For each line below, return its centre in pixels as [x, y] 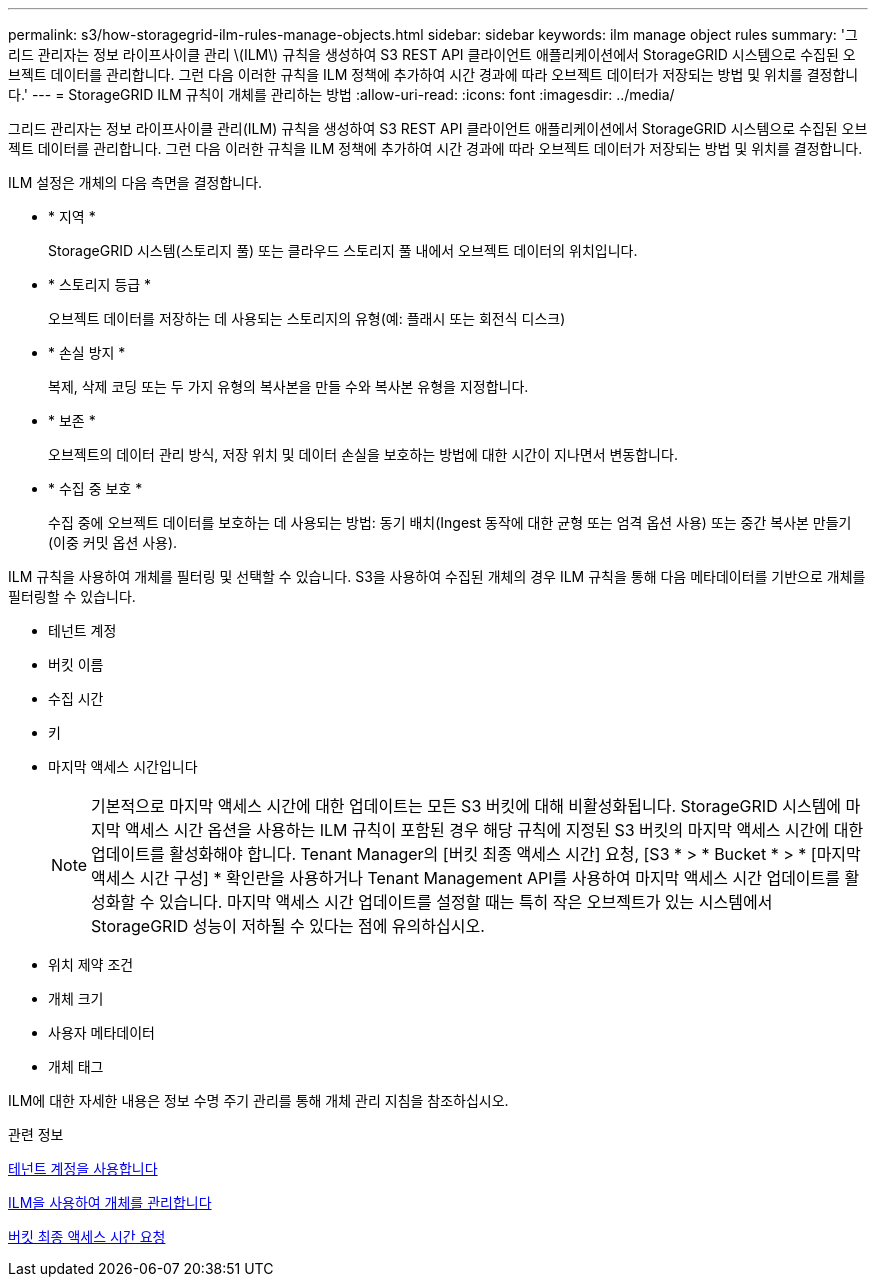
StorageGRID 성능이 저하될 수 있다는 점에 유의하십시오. [288, 926]
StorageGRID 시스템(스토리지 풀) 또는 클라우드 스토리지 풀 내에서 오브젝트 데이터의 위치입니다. [343, 250]
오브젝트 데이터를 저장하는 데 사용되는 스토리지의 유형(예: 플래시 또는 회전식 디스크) [307, 318]
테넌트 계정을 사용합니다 [83, 1168]
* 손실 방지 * [87, 352]
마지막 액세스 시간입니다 [123, 766]
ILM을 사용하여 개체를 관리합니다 [110, 1202]
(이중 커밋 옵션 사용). [113, 542]
